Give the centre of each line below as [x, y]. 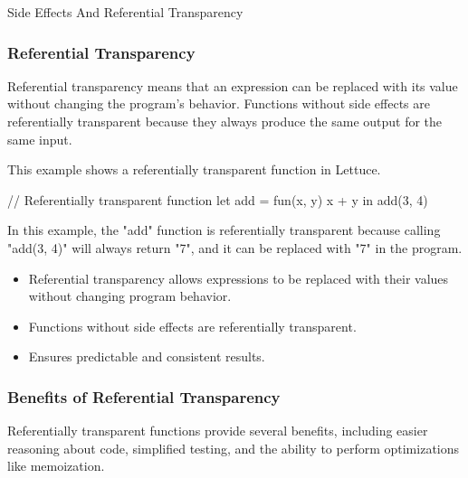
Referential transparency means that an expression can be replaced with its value [233, 85]
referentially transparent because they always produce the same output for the [225, 121]
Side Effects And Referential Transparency [125, 12]
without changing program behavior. [130, 296]
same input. [40, 139]
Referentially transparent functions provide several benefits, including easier [218, 431]
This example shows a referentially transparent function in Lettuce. [194, 169]
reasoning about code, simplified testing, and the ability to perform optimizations [234, 448]
